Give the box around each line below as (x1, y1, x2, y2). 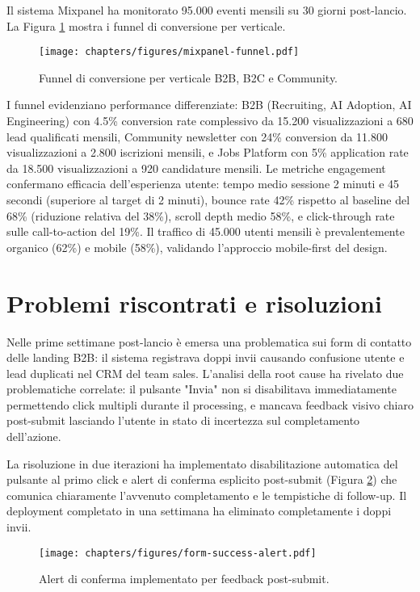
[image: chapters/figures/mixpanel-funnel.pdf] (39, 46, 300, 58)
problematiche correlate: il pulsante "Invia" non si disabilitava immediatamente (6, 380, 397, 397)
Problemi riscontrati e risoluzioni (6, 286, 382, 319)
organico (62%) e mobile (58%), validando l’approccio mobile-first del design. (6, 238, 388, 255)
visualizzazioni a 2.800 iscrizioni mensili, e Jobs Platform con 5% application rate (6, 144, 409, 161)
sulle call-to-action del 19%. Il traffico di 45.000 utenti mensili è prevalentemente (6, 223, 405, 240)
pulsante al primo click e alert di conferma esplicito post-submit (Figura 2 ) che (6, 471, 397, 488)
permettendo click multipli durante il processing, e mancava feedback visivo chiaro (6, 396, 414, 413)
